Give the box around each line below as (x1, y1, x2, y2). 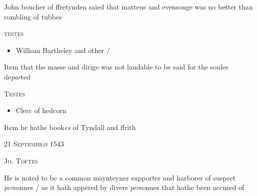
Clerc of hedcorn (15, 105, 66, 115)
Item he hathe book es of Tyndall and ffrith (4, 121, 136, 132)
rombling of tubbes (4, 11, 62, 21)
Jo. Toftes (4, 155, 38, 165)
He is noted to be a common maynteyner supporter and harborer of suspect (4, 172, 236, 182)
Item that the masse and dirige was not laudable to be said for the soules (4, 61, 228, 72)
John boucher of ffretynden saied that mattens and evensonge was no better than (4, 1, 253, 11)
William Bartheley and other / (15, 44, 110, 55)
